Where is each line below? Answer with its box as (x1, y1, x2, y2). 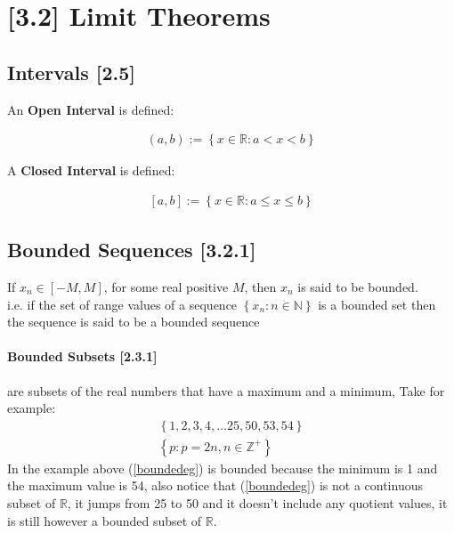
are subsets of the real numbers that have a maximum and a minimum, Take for (7, 381, 445, 400)
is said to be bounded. (297, 278, 418, 296)
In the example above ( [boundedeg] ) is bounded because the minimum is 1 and (7, 458, 438, 477)
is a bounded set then (318, 295, 436, 313)
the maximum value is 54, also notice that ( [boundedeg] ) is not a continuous (7, 476, 423, 495)
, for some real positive (103, 278, 229, 296)
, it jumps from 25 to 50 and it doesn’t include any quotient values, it (67, 494, 448, 513)
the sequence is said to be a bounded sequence (7, 312, 260, 331)
